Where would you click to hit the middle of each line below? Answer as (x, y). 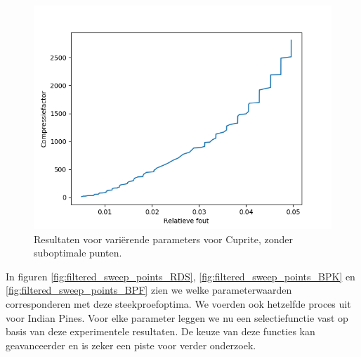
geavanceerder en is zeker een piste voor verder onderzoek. (131, 345)
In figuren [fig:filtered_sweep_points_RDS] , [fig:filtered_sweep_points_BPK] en (180, 276)
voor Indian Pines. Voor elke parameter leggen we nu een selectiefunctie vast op (177, 317)
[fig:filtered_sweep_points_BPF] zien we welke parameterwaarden (149, 290)
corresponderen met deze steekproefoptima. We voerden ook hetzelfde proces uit (178, 303)
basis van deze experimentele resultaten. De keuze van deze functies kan (160, 331)
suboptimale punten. (78, 253)
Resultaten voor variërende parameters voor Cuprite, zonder (163, 239)
